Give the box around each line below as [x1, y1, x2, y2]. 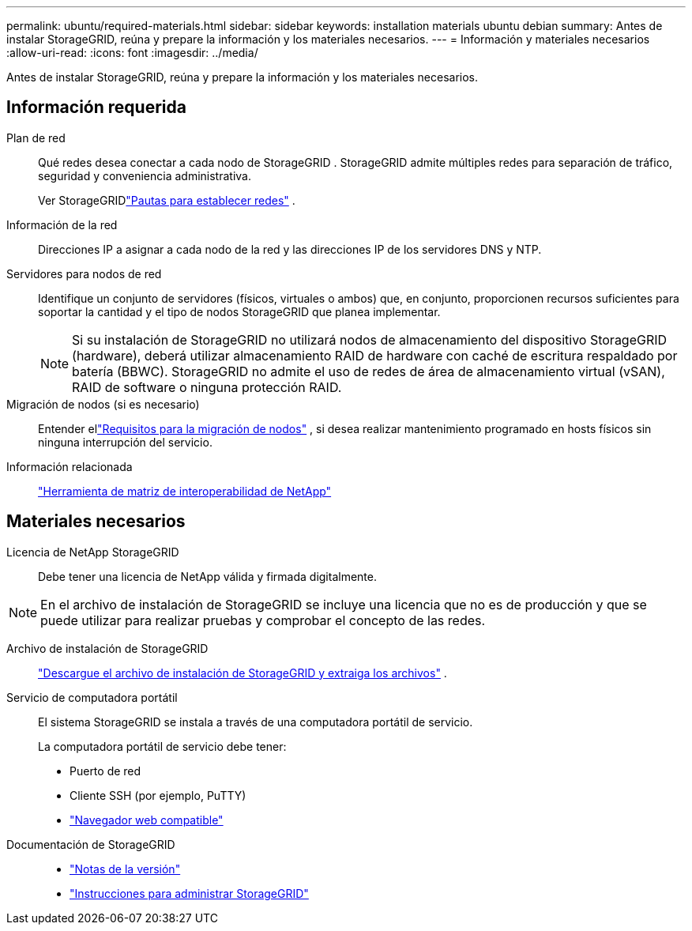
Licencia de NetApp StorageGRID [6, 545, 179, 559]
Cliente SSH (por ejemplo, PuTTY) [70, 788, 246, 802]
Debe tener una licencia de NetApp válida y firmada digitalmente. [38, 569, 377, 583]
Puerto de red [70, 763, 141, 778]
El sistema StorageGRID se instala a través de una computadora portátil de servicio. [38, 714, 473, 729]
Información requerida [6, 97, 186, 118]
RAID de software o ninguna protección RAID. [72, 379, 342, 395]
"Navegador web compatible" [70, 812, 224, 827]
